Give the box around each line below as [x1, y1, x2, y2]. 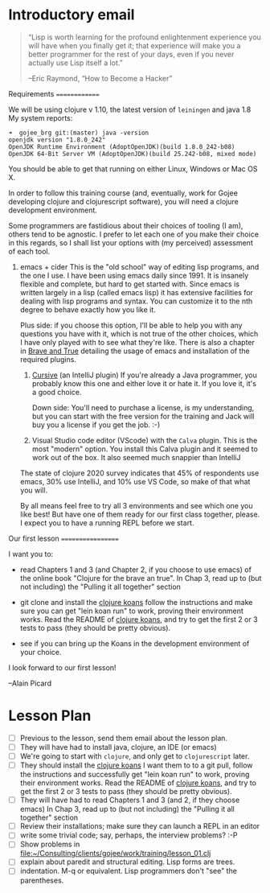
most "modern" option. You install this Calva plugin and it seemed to [31, 444, 259, 454]
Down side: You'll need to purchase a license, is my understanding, [31, 402, 255, 412]
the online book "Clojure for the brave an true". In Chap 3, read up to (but [19, 573, 262, 582]
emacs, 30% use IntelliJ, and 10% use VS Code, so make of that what [19, 476, 251, 486]
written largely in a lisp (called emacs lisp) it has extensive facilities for [19, 287, 253, 297]
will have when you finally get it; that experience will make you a [27, 40, 241, 50]
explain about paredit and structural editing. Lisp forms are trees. [19, 857, 235, 866]
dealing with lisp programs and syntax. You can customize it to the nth [19, 296, 253, 306]
